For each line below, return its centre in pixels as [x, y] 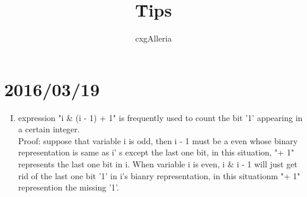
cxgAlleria [153, 38]
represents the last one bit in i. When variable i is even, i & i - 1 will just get [158, 164]
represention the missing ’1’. [68, 187]
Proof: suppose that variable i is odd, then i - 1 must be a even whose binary [158, 140]
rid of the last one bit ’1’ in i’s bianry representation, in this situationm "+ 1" [159, 175]
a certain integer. [49, 129]
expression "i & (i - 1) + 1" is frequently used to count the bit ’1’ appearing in [160, 117]
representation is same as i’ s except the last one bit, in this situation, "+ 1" [156, 152]
